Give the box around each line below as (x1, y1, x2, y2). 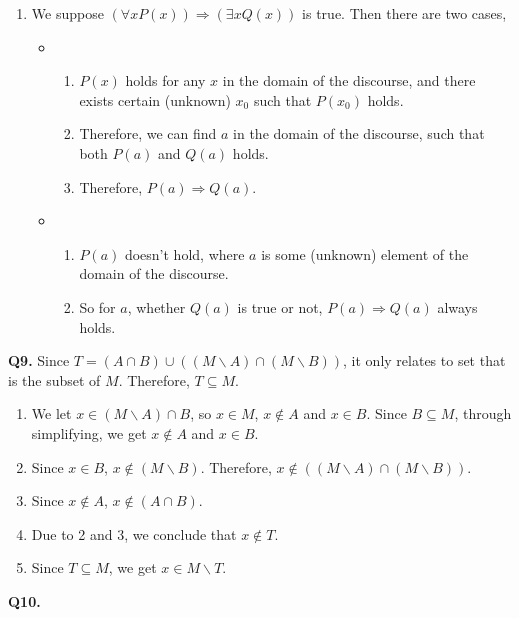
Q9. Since (8, 350, 70, 371)
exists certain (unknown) (79, 89, 231, 110)
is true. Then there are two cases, (302, 3, 507, 23)
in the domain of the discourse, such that (233, 123, 485, 144)
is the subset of (8, 369, 101, 390)
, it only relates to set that (343, 350, 506, 371)
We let (31, 403, 72, 424)
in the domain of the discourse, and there (222, 70, 476, 91)
